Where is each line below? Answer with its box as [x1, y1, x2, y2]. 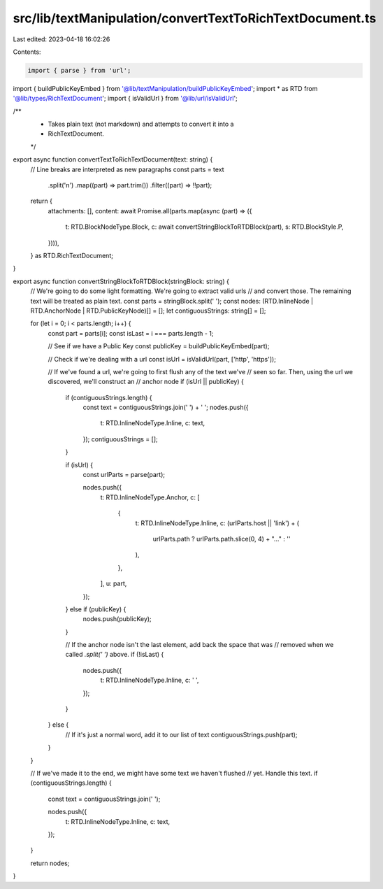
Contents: [13, 48, 41, 56]
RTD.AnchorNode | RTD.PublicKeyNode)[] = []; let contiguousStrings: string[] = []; [30, 306, 266, 315]
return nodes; [30, 859, 70, 867]
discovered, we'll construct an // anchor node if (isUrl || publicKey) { [48, 378, 244, 386]
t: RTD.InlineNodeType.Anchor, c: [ [100, 493, 200, 502]
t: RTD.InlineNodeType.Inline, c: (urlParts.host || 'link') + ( [135, 518, 300, 527]
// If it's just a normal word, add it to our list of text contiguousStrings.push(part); [65, 730, 298, 739]
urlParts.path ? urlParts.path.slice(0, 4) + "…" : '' [152, 534, 291, 543]
